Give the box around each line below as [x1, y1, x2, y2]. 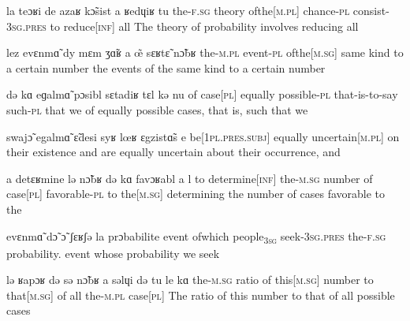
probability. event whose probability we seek [6, 244, 220, 261]
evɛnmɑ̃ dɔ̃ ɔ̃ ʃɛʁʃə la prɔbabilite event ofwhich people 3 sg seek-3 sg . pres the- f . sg [6, 227, 386, 246]
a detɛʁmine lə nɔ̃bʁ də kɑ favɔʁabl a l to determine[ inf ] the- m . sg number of [6, 170, 373, 186]
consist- [352, 2, 389, 18]
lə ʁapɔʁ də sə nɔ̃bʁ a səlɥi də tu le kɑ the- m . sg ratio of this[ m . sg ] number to [6, 271, 374, 288]
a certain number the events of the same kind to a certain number [6, 59, 326, 76]
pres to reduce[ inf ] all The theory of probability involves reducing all [25, 17, 359, 34]
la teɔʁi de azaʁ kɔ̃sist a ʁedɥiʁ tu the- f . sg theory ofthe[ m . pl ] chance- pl [6, 2, 350, 18]
